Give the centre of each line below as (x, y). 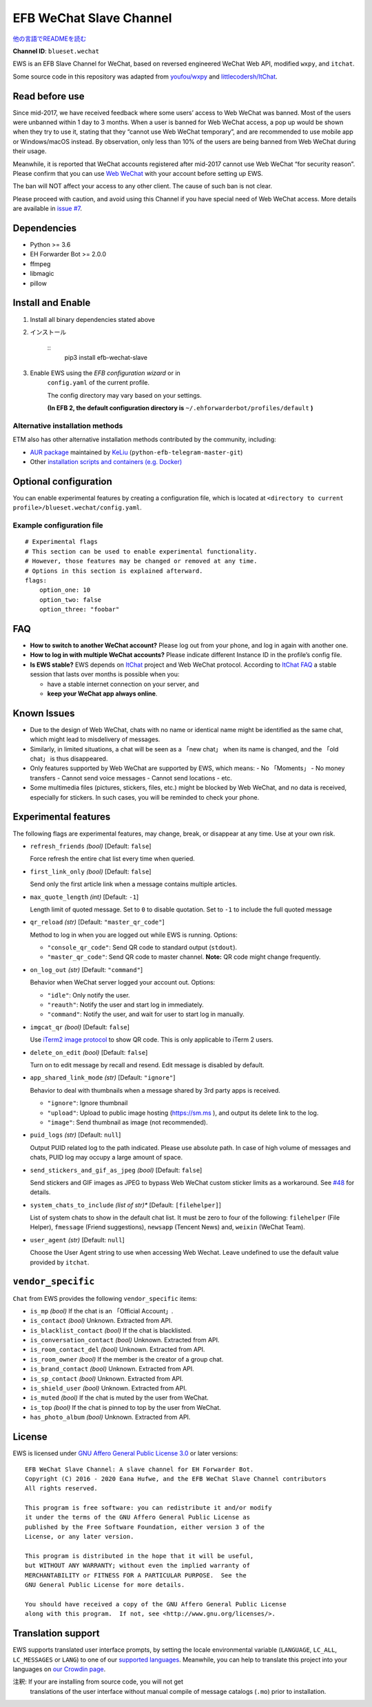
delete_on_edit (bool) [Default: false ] (89, 1052)
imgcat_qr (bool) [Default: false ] (80, 1027)
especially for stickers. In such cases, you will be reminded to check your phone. (145, 797)
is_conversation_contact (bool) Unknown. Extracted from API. (125, 1340)
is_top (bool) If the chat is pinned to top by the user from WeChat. (126, 1407)
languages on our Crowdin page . (59, 1669)
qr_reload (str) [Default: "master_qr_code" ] (97, 922)
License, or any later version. (80, 1537)
